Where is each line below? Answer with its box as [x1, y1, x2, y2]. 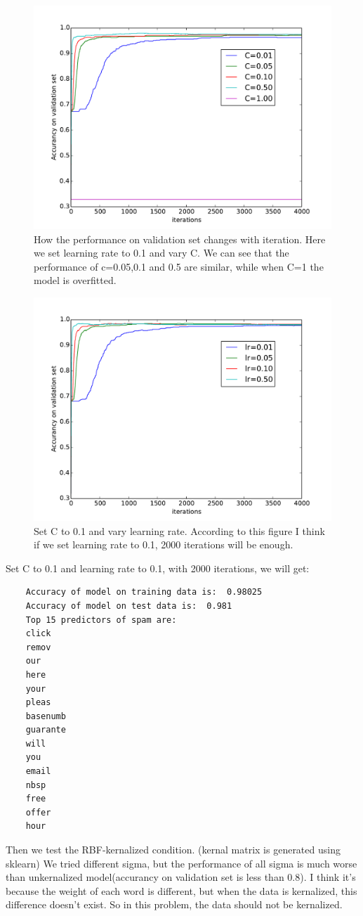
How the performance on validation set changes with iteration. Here [34, 231, 326, 246]
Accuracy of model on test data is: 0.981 [25, 600, 232, 611]
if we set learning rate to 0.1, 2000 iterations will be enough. [34, 537, 293, 552]
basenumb [25, 711, 66, 721]
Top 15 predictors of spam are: [25, 614, 177, 625]
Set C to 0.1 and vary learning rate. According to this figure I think [34, 523, 325, 538]
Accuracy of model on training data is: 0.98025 [25, 587, 263, 598]
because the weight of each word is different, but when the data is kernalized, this [6, 883, 357, 898]
